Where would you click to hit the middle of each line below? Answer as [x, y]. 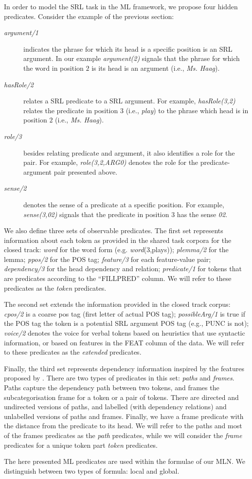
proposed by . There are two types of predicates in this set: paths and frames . [119, 378]
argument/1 [21, 32]
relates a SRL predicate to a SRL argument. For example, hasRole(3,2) [129, 101]
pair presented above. [86, 171]
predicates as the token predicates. [55, 288]
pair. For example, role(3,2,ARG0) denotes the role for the [111, 162]
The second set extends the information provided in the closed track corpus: [117, 304]
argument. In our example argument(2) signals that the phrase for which [132, 58]
